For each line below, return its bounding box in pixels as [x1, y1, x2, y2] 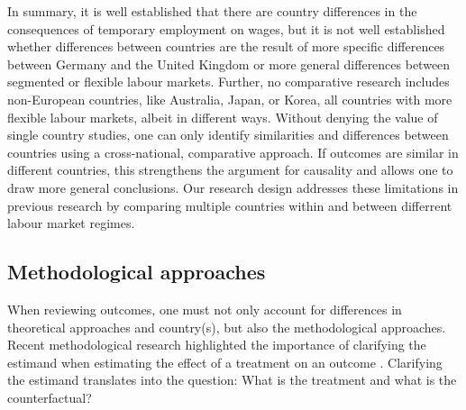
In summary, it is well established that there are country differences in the [7, 2, 417, 20]
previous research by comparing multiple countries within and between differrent [7, 196, 452, 214]
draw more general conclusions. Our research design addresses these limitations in [7, 178, 459, 196]
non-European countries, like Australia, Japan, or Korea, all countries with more [7, 89, 452, 108]
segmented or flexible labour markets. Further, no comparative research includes [7, 72, 450, 91]
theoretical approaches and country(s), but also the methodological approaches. [7, 317, 446, 336]
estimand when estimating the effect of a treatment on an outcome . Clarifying [7, 352, 443, 371]
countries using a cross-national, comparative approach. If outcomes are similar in [7, 142, 459, 161]
